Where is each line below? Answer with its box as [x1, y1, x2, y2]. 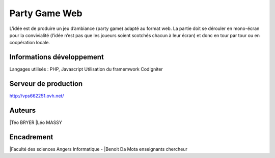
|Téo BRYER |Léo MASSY [9, 119, 62, 125]
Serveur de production [9, 79, 83, 88]
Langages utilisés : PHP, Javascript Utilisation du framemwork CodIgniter [9, 66, 163, 72]
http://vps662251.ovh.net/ [9, 93, 64, 99]
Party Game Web [9, 8, 82, 19]
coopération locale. [9, 40, 50, 46]
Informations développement [9, 53, 104, 61]
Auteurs [9, 106, 36, 114]
